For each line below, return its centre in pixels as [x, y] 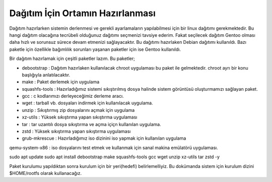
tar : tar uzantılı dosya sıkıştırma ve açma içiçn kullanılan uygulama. [91, 124]
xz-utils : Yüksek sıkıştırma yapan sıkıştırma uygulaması [80, 117]
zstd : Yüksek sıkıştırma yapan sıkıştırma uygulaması [76, 132]
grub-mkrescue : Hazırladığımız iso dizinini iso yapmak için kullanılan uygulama [104, 138]
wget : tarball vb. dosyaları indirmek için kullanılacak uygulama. [87, 103]
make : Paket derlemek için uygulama [61, 82]
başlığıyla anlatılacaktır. [46, 75]
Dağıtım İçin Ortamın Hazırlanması [83, 13]
